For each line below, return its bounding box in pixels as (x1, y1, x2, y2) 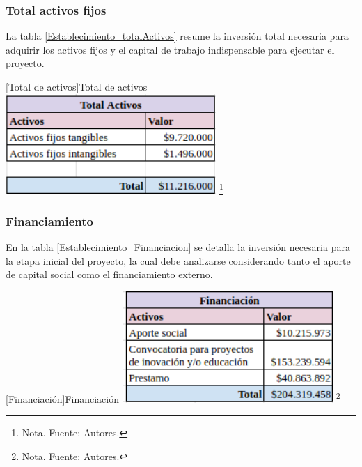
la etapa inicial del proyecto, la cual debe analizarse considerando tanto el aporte (6, 253, 351, 268)
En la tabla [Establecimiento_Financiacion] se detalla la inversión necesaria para (6, 240, 350, 254)
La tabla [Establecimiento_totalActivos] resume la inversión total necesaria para (6, 29, 349, 43)
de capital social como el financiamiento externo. (6, 267, 213, 282)
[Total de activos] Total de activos (6, 79, 148, 93)
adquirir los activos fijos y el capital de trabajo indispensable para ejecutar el (6, 42, 335, 56)
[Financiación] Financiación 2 (6, 390, 340, 406)
